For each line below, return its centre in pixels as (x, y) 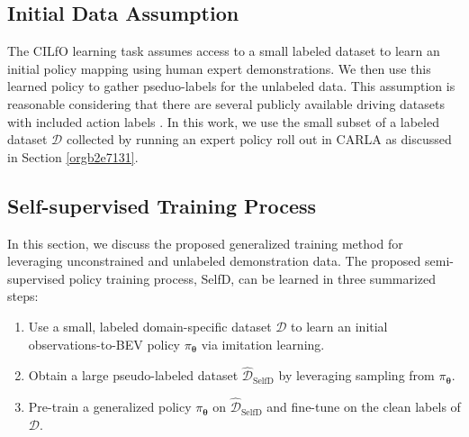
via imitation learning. (263, 344)
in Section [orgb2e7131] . (73, 156)
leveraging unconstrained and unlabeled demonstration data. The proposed (214, 261)
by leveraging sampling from (356, 375)
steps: (23, 296)
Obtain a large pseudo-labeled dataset (133, 375)
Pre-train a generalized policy (110, 407)
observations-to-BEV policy (104, 344)
